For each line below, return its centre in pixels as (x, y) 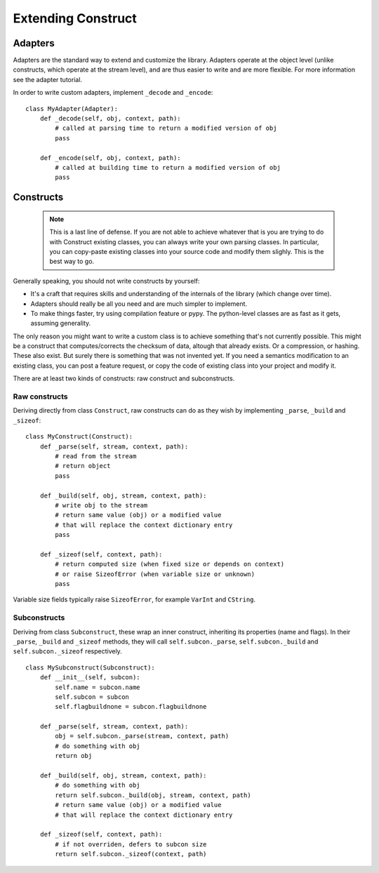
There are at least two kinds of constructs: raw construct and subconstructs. (124, 378)
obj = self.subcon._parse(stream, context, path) (142, 736)
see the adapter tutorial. (48, 79)
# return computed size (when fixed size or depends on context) (170, 564)
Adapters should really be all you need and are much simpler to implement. (139, 304)
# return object (83, 466)
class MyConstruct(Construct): (79, 436)
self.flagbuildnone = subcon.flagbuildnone (131, 707)
